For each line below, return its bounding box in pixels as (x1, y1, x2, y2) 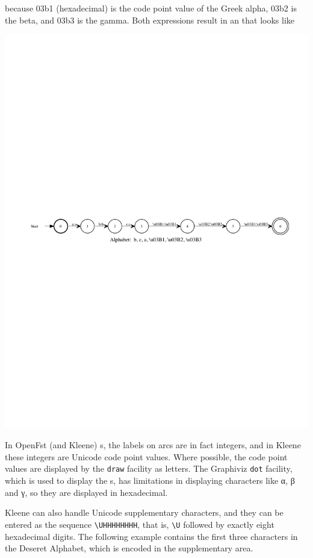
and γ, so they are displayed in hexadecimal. (5, 486, 168, 498)
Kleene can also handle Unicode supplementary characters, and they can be (5, 506, 284, 519)
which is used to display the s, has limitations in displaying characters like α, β (5, 474, 295, 487)
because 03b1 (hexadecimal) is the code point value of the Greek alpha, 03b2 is (5, 2, 297, 14)
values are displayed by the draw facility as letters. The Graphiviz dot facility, (5, 462, 293, 475)
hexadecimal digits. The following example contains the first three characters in (5, 530, 298, 542)
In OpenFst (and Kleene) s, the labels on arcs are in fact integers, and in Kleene (5, 439, 301, 451)
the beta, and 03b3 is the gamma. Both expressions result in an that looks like (5, 13, 294, 26)
